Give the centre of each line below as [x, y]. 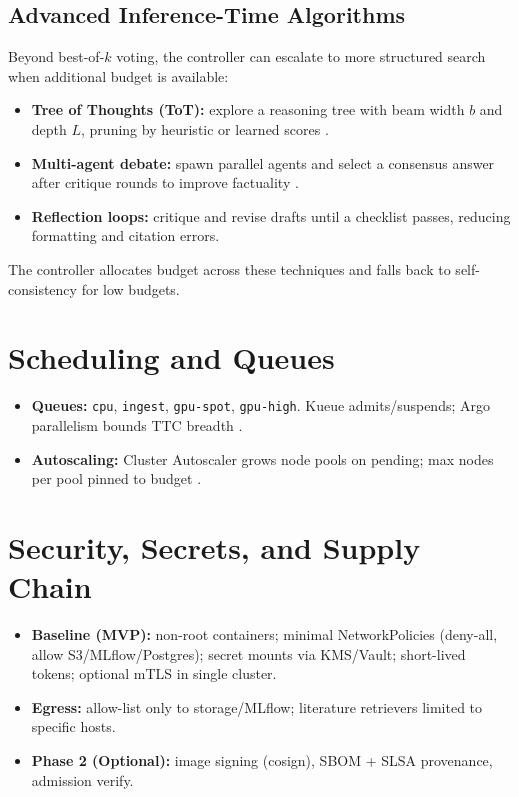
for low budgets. [130, 288]
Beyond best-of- [56, 56]
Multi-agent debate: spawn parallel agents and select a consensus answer [263, 162]
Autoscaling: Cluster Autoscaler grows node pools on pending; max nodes [262, 458]
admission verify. [82, 779]
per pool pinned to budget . [116, 478]
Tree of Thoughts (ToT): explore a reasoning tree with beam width [248, 109]
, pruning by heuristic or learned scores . [205, 128]
